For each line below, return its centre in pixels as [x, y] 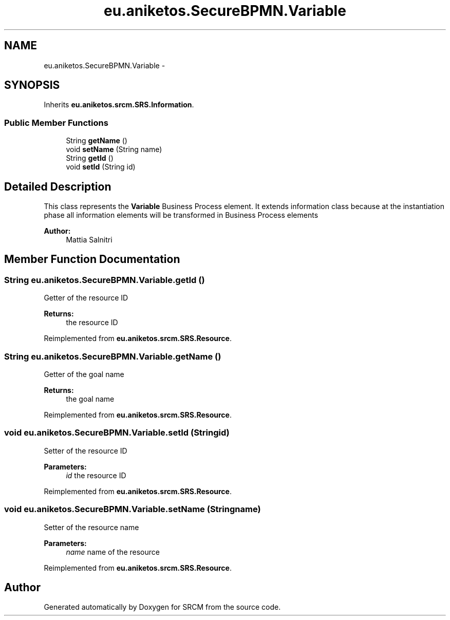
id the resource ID [96, 475]
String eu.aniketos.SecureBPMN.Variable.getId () [105, 280]
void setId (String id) [101, 167]
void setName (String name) [114, 149]
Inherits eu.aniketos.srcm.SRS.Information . [119, 105]
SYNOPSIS [32, 85]
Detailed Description [58, 186]
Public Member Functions [56, 123]
